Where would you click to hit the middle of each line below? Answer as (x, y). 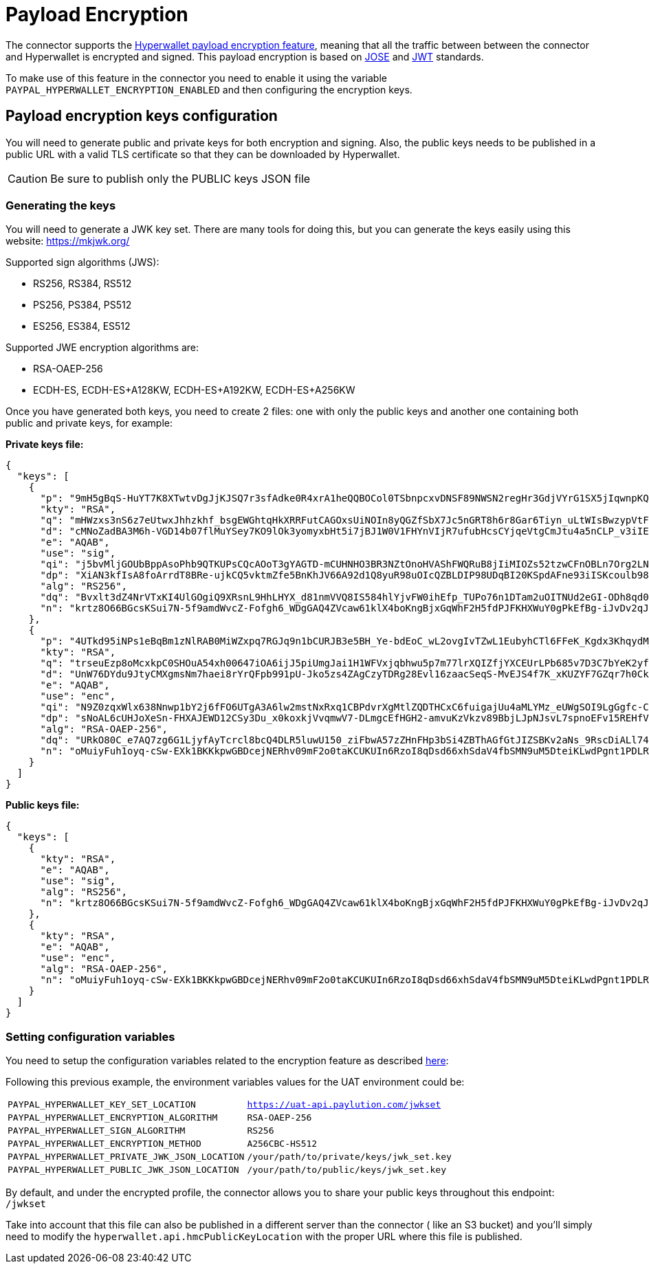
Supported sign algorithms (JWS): (82, 262)
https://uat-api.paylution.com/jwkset (344, 1105)
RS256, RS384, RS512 (82, 284)
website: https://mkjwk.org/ (68, 241)
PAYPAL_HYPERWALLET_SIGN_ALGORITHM (97, 1131)
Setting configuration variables (90, 1036)
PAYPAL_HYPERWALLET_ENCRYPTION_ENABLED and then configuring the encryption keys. (209, 89)
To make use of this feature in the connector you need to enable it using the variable (196, 78)
